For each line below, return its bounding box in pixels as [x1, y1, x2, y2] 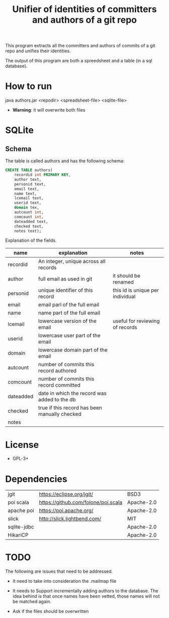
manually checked [38, 411, 81, 418]
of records [112, 324, 137, 331]
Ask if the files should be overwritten [12, 608, 89, 614]
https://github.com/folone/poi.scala [39, 499, 123, 506]
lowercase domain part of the [38, 346, 108, 354]
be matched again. [12, 598, 51, 604]
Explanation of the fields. [5, 237, 57, 243]
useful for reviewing [112, 318, 160, 325]
